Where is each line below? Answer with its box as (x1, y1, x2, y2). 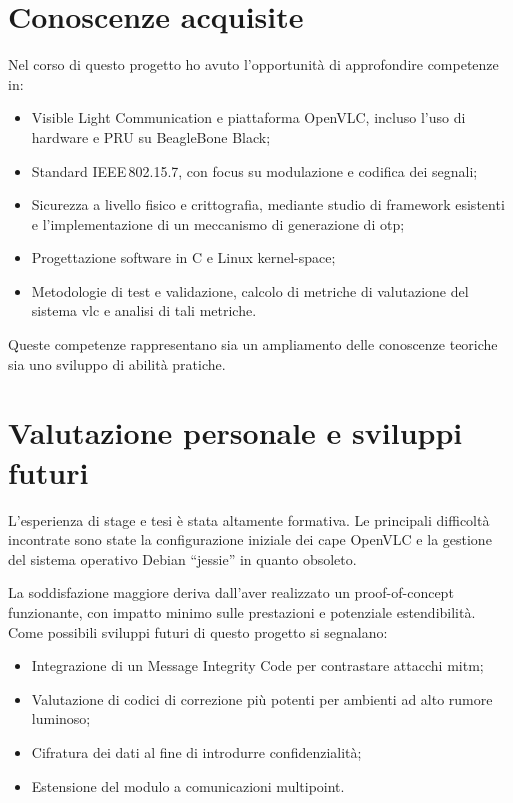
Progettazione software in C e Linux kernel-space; (31, 247, 336, 268)
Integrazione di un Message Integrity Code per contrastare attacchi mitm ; (31, 655, 484, 676)
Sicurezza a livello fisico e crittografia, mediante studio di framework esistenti (31, 194, 505, 215)
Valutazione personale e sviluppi (8, 412, 463, 453)
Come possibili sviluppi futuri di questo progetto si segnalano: (8, 621, 388, 642)
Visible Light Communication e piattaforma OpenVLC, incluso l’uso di (31, 107, 466, 128)
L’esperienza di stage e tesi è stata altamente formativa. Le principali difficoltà (8, 509, 490, 530)
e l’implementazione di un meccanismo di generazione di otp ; (31, 213, 405, 234)
